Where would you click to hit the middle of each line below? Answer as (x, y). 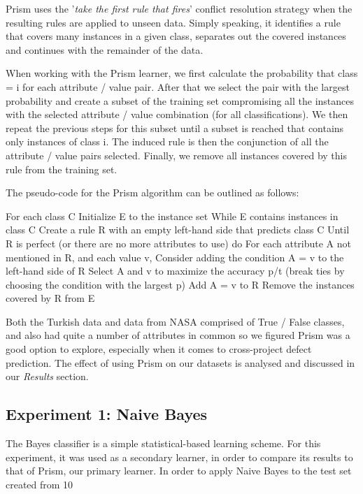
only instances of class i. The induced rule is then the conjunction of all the (167, 141)
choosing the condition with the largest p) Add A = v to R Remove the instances (180, 284)
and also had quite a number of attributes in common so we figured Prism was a (178, 335)
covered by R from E (50, 298)
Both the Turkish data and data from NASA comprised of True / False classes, (175, 321)
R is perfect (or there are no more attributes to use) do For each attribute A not (179, 243)
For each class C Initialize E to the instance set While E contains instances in (172, 216)
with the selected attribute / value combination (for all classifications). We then (177, 114)
